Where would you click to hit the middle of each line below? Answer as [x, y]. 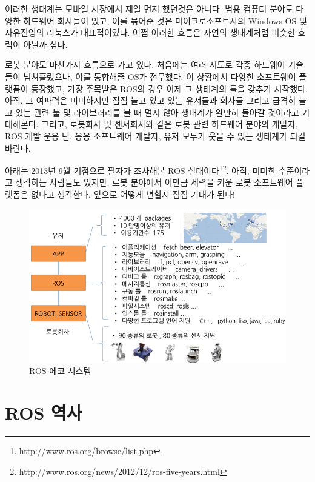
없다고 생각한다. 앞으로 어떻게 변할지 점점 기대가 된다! [133, 194]
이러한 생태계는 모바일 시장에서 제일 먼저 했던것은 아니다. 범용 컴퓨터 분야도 [149, 8]
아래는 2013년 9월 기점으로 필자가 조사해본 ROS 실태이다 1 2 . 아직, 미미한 [141, 169]
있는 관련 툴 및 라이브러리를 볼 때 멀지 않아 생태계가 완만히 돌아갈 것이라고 [157, 112]
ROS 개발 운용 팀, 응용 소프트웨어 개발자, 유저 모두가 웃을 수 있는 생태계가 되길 [155, 136]
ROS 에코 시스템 [60, 371]
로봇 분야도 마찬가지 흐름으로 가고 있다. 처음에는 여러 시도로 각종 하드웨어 [145, 65]
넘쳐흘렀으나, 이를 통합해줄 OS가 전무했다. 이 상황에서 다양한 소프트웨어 [160, 76]
